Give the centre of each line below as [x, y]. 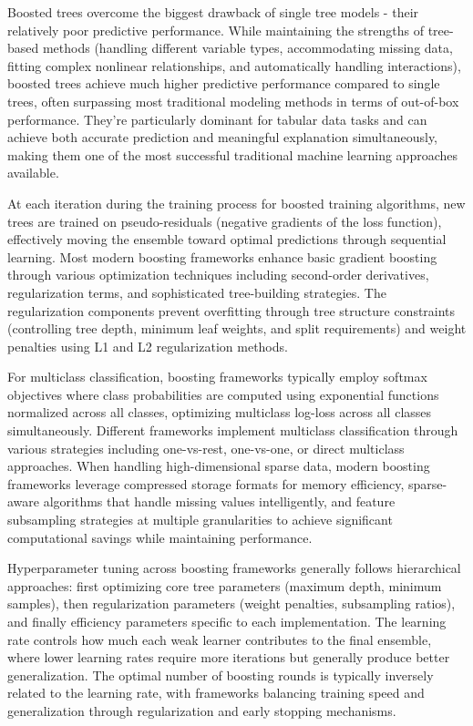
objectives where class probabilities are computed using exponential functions [223, 394]
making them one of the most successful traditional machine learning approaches [232, 154]
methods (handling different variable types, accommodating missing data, [247, 48]
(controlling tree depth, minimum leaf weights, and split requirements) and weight [237, 328]
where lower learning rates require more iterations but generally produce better [229, 657]
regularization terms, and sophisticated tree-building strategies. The [197, 292]
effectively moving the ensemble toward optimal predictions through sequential [227, 239]
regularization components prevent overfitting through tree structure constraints [231, 310]
